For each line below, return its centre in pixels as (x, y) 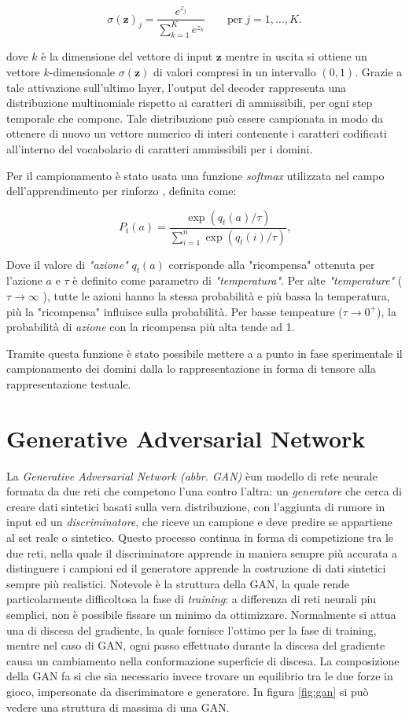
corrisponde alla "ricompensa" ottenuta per (272, 264)
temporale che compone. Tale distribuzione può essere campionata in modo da (195, 118)
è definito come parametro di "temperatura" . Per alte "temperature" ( (238, 280)
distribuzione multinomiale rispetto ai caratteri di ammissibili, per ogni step (190, 103)
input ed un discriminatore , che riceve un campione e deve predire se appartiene (199, 522)
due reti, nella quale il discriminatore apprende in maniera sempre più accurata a (202, 552)
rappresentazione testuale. (69, 383)
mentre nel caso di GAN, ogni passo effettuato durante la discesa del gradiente (196, 645)
